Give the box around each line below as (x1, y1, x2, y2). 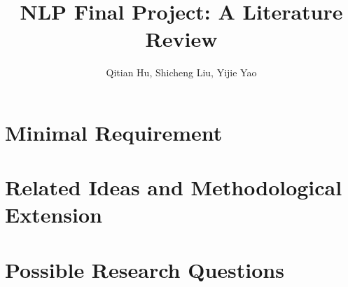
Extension (5, 200, 102, 229)
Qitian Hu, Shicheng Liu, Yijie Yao (106, 65, 257, 80)
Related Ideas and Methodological (5, 173, 342, 202)
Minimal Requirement (5, 118, 223, 146)
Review (145, 24, 218, 53)
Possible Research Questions (5, 255, 284, 283)
